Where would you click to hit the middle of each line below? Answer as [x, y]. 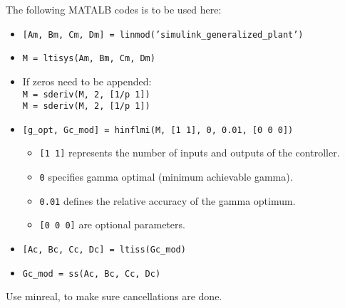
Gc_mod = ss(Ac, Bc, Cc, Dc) [92, 274]
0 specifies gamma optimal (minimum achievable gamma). [166, 177]
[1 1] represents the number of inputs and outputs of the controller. [190, 153]
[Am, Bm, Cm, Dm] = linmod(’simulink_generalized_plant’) [163, 34]
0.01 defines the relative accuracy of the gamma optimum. [168, 200]
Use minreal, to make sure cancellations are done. [114, 296]
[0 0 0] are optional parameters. [112, 224]
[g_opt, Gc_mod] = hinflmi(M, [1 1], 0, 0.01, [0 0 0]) [158, 130]
